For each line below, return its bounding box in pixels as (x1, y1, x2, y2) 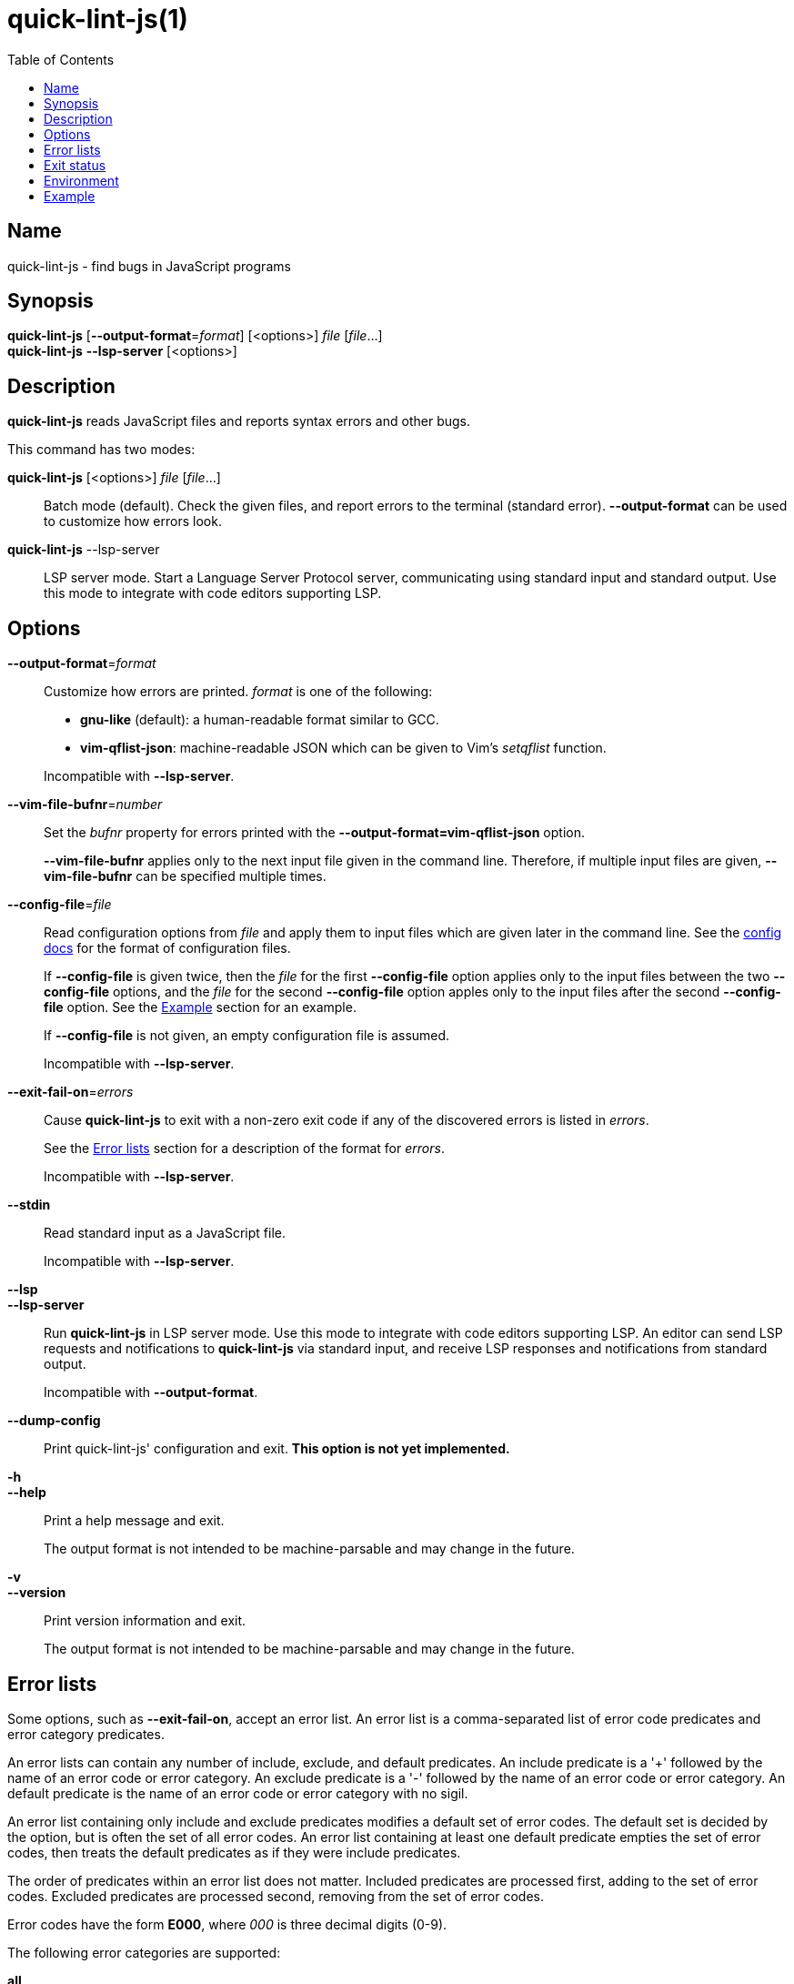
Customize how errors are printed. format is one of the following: (44, 683, 433, 700)
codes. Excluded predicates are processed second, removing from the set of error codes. (7, 1888, 545, 1904)
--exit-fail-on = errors (7, 1084, 134, 1100)
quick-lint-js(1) (7, 4, 188, 35)
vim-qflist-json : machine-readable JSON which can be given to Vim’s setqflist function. (80, 740, 607, 756)
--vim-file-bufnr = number (7, 796, 163, 813)
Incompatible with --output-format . (44, 1384, 258, 1401)
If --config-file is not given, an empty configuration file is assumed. (44, 1027, 450, 1044)
